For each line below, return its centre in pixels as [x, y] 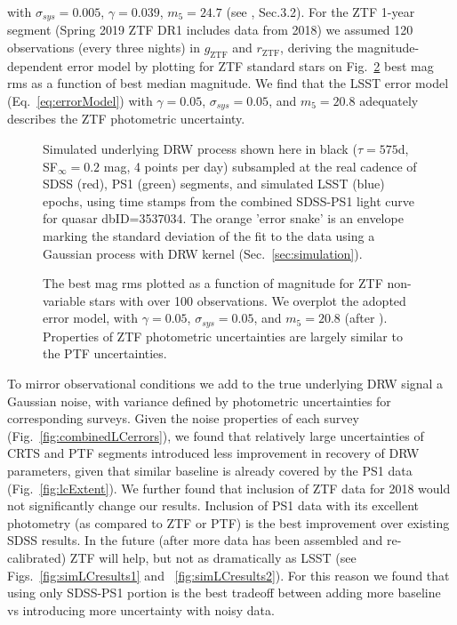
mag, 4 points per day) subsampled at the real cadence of [260, 166]
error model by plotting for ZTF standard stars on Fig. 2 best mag [250, 65]
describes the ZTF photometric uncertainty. [126, 119]
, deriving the [317, 48]
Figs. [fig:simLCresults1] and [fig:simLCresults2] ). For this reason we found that [228, 575]
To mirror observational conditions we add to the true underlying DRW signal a [225, 384]
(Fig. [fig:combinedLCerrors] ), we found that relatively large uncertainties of [216, 435]
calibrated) [37, 557]
